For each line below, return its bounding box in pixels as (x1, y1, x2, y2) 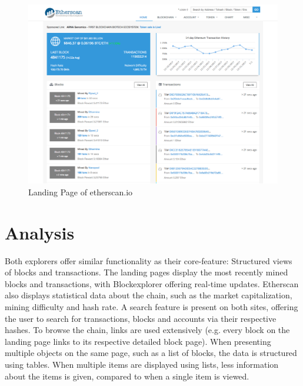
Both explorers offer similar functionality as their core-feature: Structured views (5, 254, 292, 267)
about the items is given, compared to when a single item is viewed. (5, 370, 249, 382)
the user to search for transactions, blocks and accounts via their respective (5, 312, 277, 324)
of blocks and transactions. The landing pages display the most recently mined (5, 266, 288, 278)
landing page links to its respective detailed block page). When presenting (5, 335, 271, 347)
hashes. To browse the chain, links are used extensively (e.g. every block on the (5, 324, 290, 336)
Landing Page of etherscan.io (28, 185, 133, 198)
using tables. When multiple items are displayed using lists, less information (5, 358, 279, 370)
